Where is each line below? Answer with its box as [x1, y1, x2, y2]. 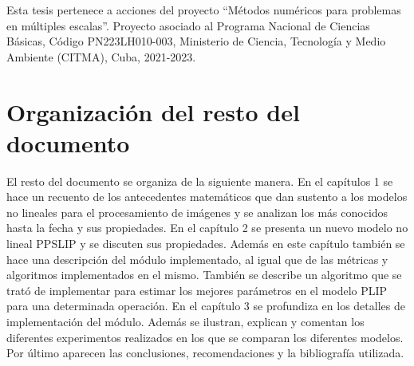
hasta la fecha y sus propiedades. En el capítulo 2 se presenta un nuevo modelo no [6, 219, 408, 236]
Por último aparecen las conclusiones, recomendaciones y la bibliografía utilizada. [6, 344, 404, 361]
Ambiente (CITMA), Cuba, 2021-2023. [6, 48, 196, 65]
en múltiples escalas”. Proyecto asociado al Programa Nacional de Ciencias [6, 17, 370, 33]
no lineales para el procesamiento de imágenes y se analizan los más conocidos [6, 203, 388, 220]
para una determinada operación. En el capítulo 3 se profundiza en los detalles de [6, 297, 405, 314]
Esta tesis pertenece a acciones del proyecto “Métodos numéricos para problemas [6, 2, 401, 18]
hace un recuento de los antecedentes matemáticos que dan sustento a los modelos [6, 188, 408, 205]
